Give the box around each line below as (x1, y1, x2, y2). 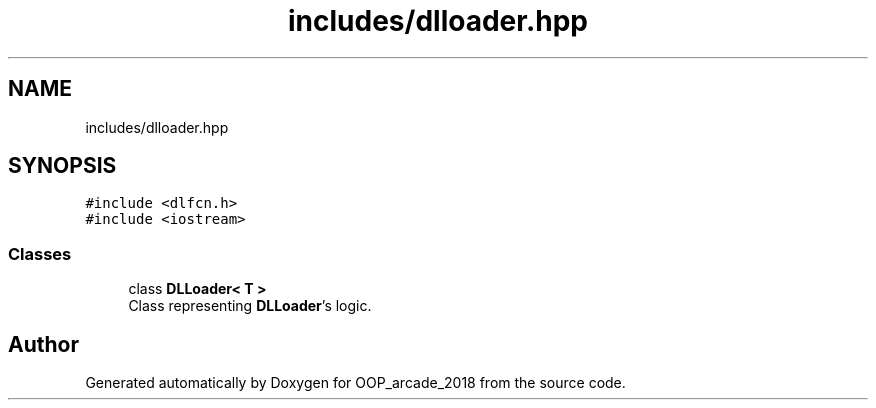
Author (8, 331, 79, 357)
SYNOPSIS (8, 153, 117, 179)
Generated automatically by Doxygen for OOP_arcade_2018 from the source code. (85, 374, 626, 392)
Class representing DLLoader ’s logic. (128, 297, 372, 315)
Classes (8, 243, 72, 264)
